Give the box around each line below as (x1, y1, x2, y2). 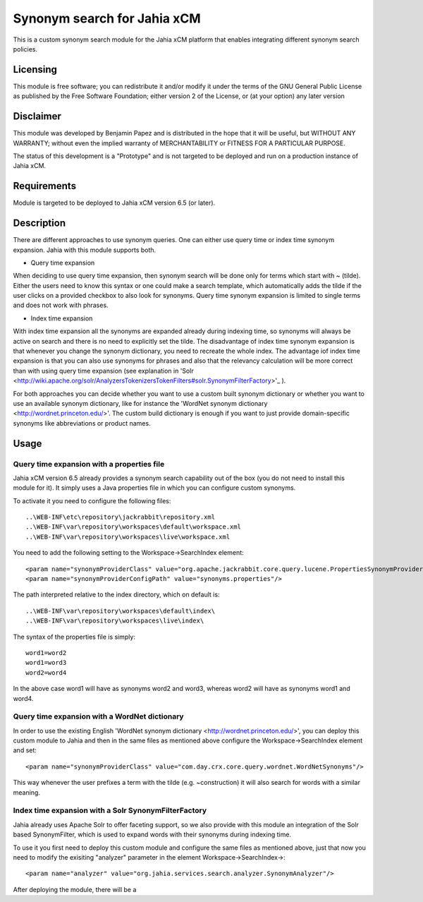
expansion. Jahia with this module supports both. (13, 246, 157, 254)
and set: (13, 746, 37, 754)
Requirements (13, 180, 77, 192)
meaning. (13, 788, 40, 797)
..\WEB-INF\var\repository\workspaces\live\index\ (25, 617, 204, 625)
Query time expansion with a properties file (13, 459, 165, 469)
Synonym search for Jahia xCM (13, 11, 201, 26)
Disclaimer (13, 110, 61, 123)
